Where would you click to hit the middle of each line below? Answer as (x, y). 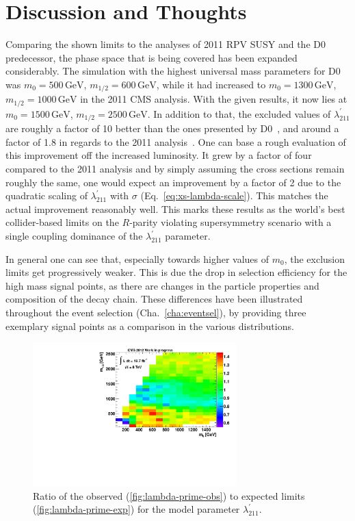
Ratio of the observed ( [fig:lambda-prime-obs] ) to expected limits (169, 495)
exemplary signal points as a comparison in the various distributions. (150, 326)
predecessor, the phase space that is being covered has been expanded (152, 57)
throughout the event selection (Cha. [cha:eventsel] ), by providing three (156, 312)
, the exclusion (315, 258)
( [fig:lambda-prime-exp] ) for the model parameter (136, 509)
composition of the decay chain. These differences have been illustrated (154, 299)
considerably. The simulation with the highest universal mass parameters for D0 (173, 71)
